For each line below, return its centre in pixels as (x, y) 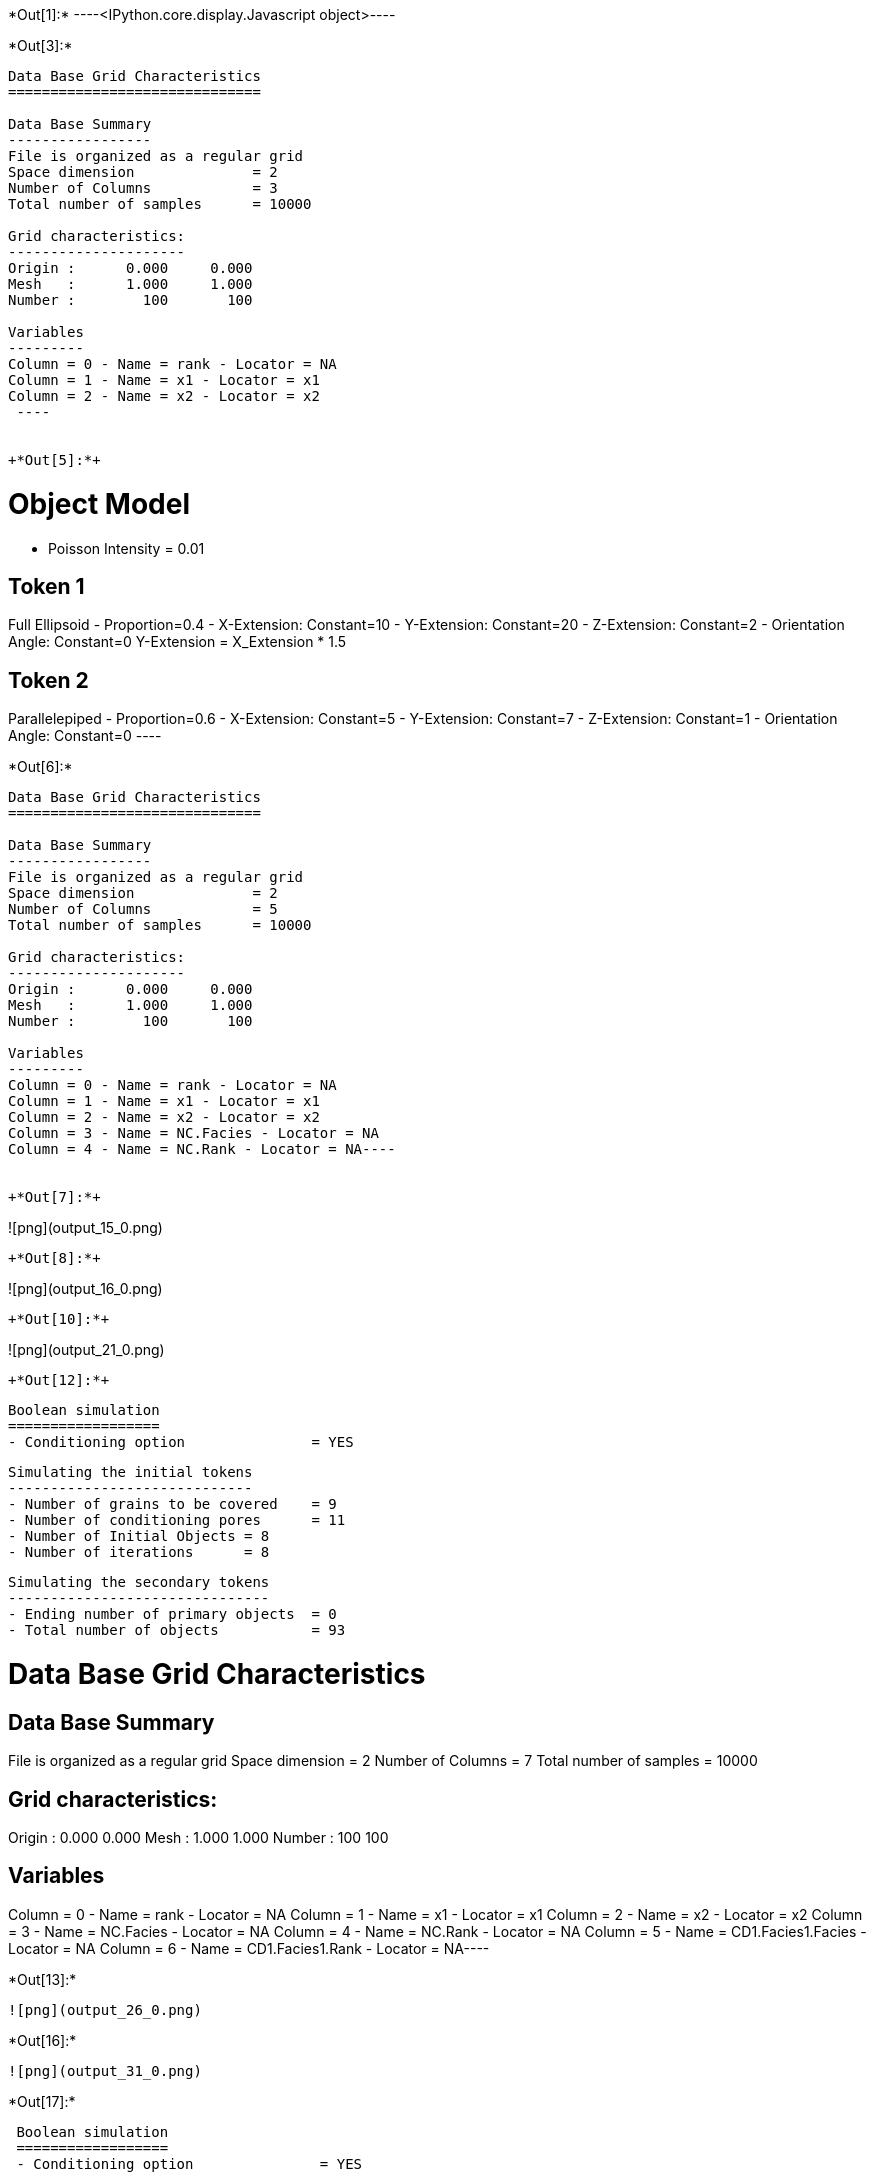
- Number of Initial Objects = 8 (139, 1536)
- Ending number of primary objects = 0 (172, 1614)
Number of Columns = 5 (143, 909)
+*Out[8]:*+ (54, 1258)
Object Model (99, 503)
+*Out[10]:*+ (59, 1319)
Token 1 (46, 586)
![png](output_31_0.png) (105, 2070)
